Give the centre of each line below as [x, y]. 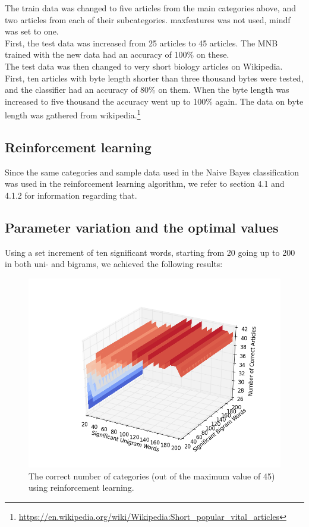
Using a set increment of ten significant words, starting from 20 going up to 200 [150, 252]
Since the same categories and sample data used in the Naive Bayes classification [152, 172]
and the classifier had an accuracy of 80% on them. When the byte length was [147, 90]
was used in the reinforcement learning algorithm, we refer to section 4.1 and [145, 183]
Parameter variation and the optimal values [142, 227]
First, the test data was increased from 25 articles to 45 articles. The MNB [141, 43]
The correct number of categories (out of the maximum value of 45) [152, 476]
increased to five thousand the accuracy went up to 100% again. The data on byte [154, 101]
